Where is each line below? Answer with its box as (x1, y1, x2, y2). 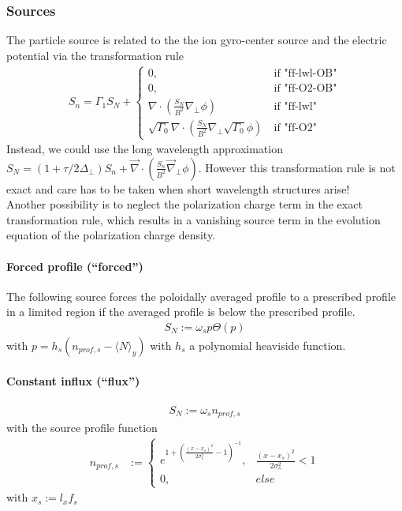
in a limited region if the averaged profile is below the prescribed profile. (6, 303, 355, 320)
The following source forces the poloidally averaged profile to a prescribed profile (6, 287, 396, 304)
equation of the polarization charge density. (6, 227, 216, 243)
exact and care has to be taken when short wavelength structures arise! (6, 180, 350, 197)
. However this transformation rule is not (198, 159, 396, 175)
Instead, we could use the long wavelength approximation (6, 141, 283, 157)
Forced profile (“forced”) (6, 257, 143, 274)
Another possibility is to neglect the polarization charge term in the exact (6, 196, 363, 212)
